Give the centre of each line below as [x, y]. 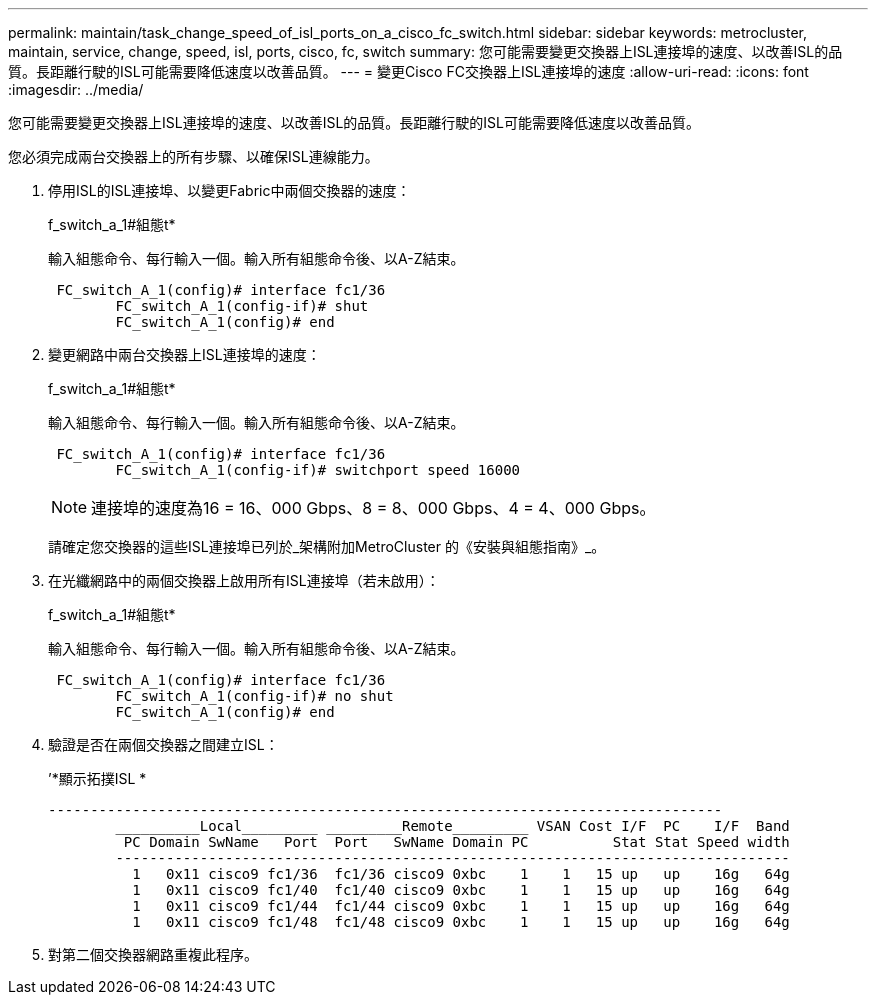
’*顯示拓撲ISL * [97, 778]
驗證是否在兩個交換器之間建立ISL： [163, 744]
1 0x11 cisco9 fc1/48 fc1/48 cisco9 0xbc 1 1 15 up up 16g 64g [461, 922]
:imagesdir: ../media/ [76, 89]
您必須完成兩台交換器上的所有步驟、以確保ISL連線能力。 [193, 156]
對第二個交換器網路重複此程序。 [153, 954]
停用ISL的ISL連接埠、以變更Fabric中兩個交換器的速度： [229, 190]
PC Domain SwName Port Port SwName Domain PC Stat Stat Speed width [456, 842]
